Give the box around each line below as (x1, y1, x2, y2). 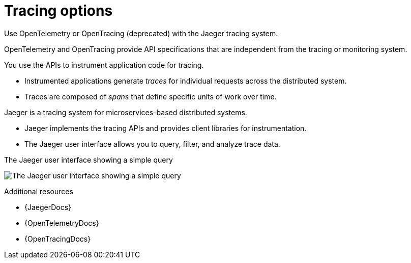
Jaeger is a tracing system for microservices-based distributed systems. (4, 108, 247, 117)
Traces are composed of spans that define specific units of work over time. (24, 92, 277, 101)
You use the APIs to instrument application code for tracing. (4, 60, 204, 69)
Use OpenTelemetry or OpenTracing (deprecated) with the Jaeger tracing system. (4, 29, 278, 38)
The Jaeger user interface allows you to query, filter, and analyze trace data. (24, 139, 280, 148)
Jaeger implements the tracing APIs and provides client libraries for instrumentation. (24, 123, 307, 133)
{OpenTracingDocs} (24, 234, 91, 243)
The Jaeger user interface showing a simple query (4, 155, 173, 164)
